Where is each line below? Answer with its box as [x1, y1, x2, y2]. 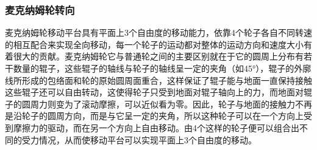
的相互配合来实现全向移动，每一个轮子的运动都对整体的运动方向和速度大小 [5, 38, 304, 50]
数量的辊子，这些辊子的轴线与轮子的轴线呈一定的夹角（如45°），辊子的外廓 [13, 62, 312, 74]
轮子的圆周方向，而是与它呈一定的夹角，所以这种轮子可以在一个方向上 [21, 109, 304, 122]
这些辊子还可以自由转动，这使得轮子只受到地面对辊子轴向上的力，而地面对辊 [5, 86, 312, 98]
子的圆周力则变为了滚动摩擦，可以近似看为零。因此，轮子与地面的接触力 [5, 97, 295, 110]
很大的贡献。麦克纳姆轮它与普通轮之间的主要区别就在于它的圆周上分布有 [13, 50, 304, 63]
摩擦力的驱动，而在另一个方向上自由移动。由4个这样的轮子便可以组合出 [13, 121, 299, 134]
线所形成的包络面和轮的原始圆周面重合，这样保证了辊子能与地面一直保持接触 [5, 73, 312, 86]
